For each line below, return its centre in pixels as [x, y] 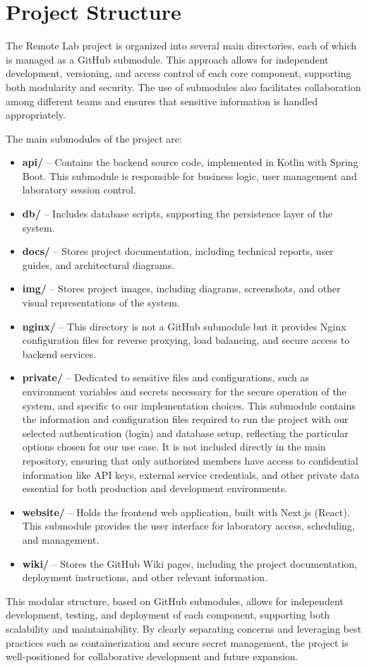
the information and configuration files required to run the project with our [185, 419]
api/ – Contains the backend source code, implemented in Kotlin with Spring [190, 162]
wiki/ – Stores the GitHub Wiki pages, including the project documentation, [190, 563]
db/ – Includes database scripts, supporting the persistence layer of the [178, 214]
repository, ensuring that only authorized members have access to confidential [190, 460]
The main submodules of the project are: [94, 138]
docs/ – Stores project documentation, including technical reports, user [178, 251]
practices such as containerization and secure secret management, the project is [177, 642]
